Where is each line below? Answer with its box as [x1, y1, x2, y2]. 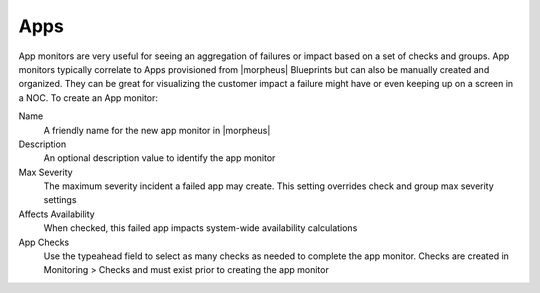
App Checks [18, 236, 70, 248]
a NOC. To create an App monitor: [18, 91, 159, 104]
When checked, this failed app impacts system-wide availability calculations [43, 222, 358, 234]
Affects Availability [18, 208, 95, 220]
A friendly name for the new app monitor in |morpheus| [43, 124, 271, 136]
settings [43, 194, 77, 206]
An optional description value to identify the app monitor [43, 152, 276, 164]
